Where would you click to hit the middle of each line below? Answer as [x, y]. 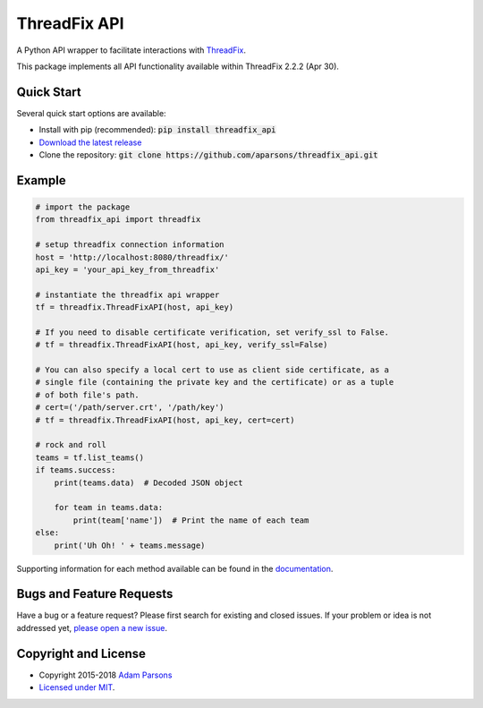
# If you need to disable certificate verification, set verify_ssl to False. [212, 332]
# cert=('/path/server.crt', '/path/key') [130, 408]
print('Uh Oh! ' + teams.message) [130, 545]
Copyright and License [81, 653]
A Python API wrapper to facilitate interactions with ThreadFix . [131, 50]
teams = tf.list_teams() [90, 457]
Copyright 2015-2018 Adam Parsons [106, 675]
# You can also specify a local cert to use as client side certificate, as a [212, 370]
